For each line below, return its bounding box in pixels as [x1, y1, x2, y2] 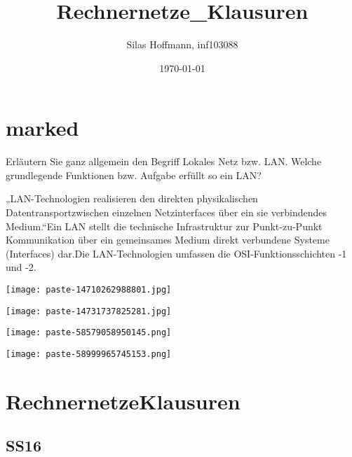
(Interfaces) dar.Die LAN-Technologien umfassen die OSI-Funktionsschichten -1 [6, 246, 347, 260]
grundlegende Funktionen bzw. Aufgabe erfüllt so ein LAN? [6, 167, 262, 182]
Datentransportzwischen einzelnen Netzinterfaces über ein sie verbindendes [6, 205, 327, 220]
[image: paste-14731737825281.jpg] [6, 306, 172, 316]
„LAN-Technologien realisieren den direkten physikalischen [6, 191, 258, 206]
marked [6, 113, 79, 142]
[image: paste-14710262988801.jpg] [6, 285, 172, 295]
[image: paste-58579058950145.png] [6, 328, 172, 338]
